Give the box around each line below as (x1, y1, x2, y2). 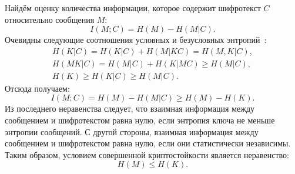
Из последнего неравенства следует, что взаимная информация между (5, 102, 255, 115)
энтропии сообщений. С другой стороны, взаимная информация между (5, 125, 259, 138)
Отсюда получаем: (5, 82, 70, 94)
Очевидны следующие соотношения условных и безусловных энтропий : (5, 34, 267, 46)
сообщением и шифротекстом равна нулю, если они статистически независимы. (5, 137, 291, 149)
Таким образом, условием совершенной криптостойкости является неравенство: (5, 148, 289, 160)
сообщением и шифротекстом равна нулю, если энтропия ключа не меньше (5, 114, 275, 126)
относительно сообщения (5, 13, 95, 25)
